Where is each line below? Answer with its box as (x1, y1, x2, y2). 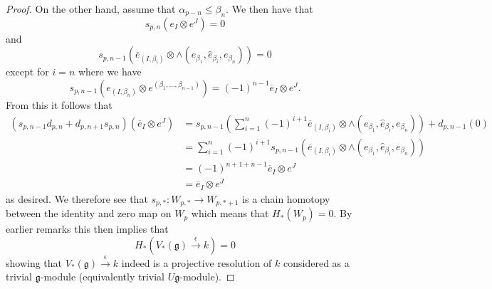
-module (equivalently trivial (40, 269, 165, 284)
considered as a (283, 255, 350, 270)
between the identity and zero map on (6, 206, 172, 221)
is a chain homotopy (242, 191, 330, 206)
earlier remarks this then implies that (6, 221, 169, 236)
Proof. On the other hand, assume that (6, 1, 176, 16)
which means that (191, 206, 269, 221)
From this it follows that (6, 97, 112, 112)
